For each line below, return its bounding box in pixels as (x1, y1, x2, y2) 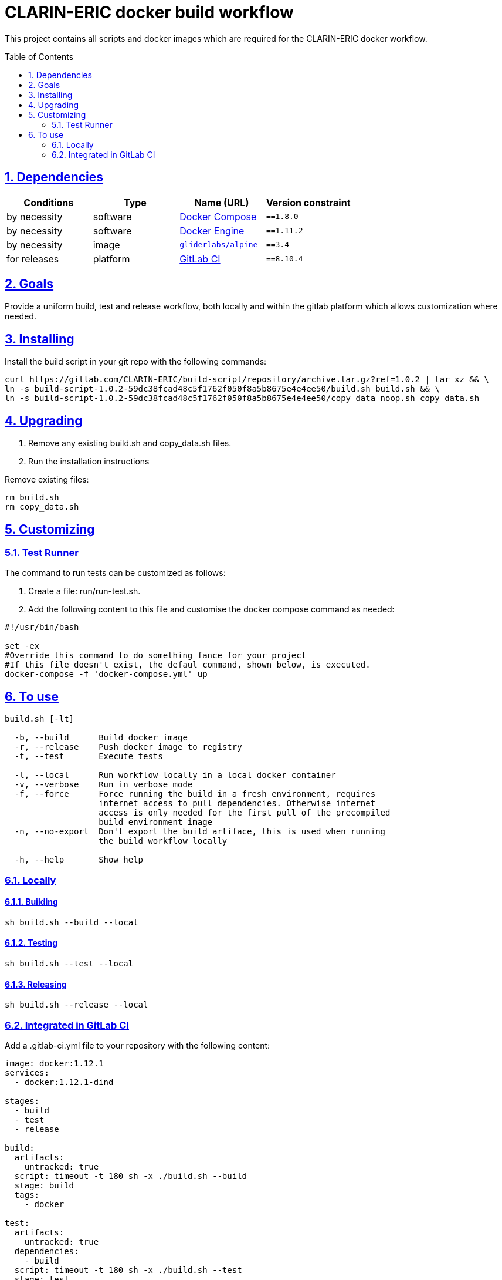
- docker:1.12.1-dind (14, 1077, 114, 1087)
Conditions (23, 196, 74, 208)
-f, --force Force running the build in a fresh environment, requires (14, 789, 376, 799)
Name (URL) (194, 196, 249, 208)
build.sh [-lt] (5, 714, 74, 724)
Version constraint (266, 196, 351, 208)
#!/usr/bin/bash (5, 622, 79, 632)
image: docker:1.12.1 (5, 1058, 104, 1068)
